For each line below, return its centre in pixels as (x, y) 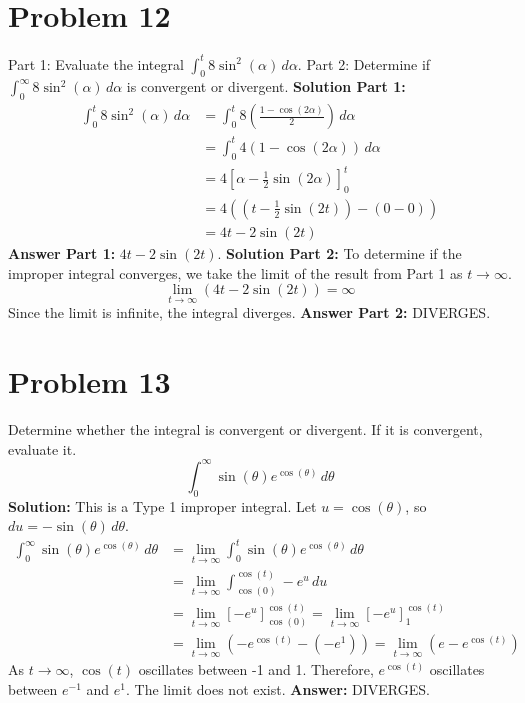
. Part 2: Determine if (364, 63)
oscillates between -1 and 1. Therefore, (256, 669)
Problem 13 (89, 381)
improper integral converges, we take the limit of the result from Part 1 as (235, 272)
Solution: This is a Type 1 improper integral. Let (162, 505)
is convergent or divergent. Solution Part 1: (266, 86)
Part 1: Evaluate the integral (96, 63)
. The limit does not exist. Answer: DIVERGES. (278, 689)
